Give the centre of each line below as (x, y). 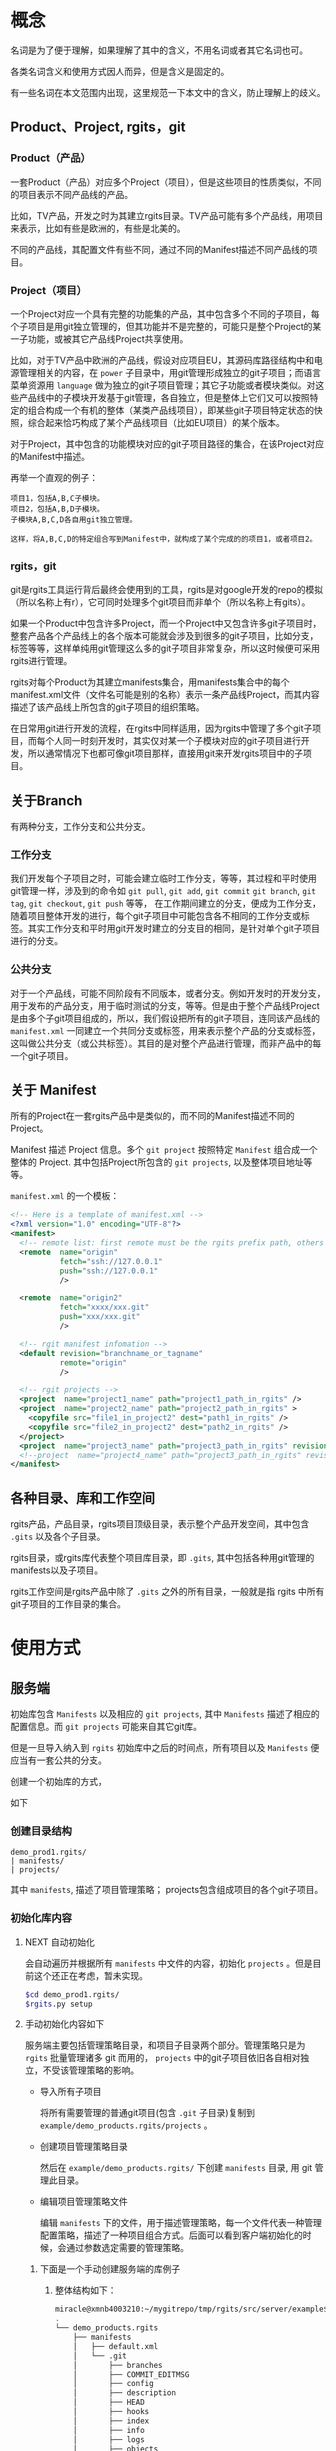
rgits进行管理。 (41, 661)
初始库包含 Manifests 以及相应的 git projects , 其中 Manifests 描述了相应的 (165, 1714)
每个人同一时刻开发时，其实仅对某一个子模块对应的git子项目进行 (169, 741)
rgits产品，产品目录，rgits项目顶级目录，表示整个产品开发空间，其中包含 (160, 1524)
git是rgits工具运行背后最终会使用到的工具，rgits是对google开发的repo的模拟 (166, 590)
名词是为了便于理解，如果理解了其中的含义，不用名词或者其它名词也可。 (159, 50)
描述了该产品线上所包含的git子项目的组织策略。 (107, 707)
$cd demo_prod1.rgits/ (72, 1994)
